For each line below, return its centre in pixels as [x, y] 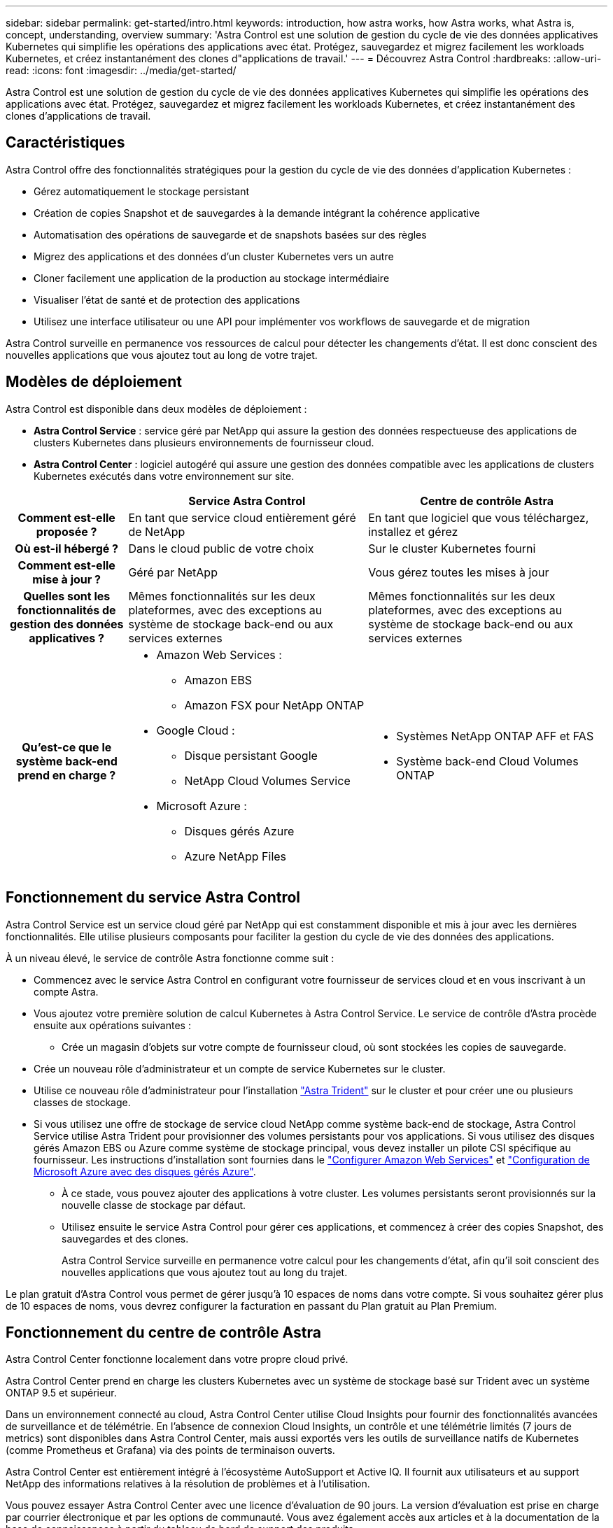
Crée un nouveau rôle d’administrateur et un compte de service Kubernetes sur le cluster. [240, 1068]
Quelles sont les [67, 596]
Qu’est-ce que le [67, 747]
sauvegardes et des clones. [125, 1238]
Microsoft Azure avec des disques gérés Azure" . [145, 1171]
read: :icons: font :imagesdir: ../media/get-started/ [121, 70]
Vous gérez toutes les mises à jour [459, 572]
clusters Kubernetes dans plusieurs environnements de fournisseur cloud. [204, 442]
